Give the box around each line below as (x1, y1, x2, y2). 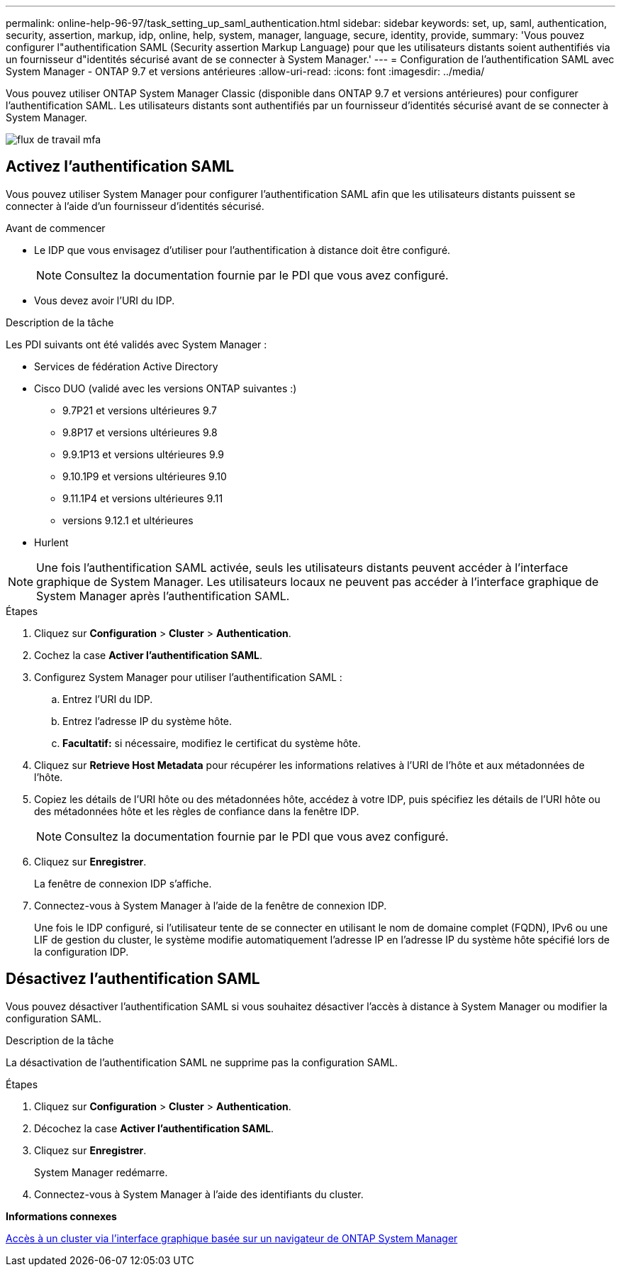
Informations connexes (6, 1210, 117, 1222)
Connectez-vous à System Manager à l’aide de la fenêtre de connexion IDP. (34, 899, 387, 912)
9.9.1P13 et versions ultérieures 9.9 (62, 448, 224, 460)
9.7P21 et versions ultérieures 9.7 (62, 404, 218, 416)
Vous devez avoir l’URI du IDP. (34, 294, 175, 306)
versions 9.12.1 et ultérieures (62, 514, 194, 526)
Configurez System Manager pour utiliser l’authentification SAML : (34, 670, 342, 683)
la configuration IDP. (34, 945, 129, 958)
